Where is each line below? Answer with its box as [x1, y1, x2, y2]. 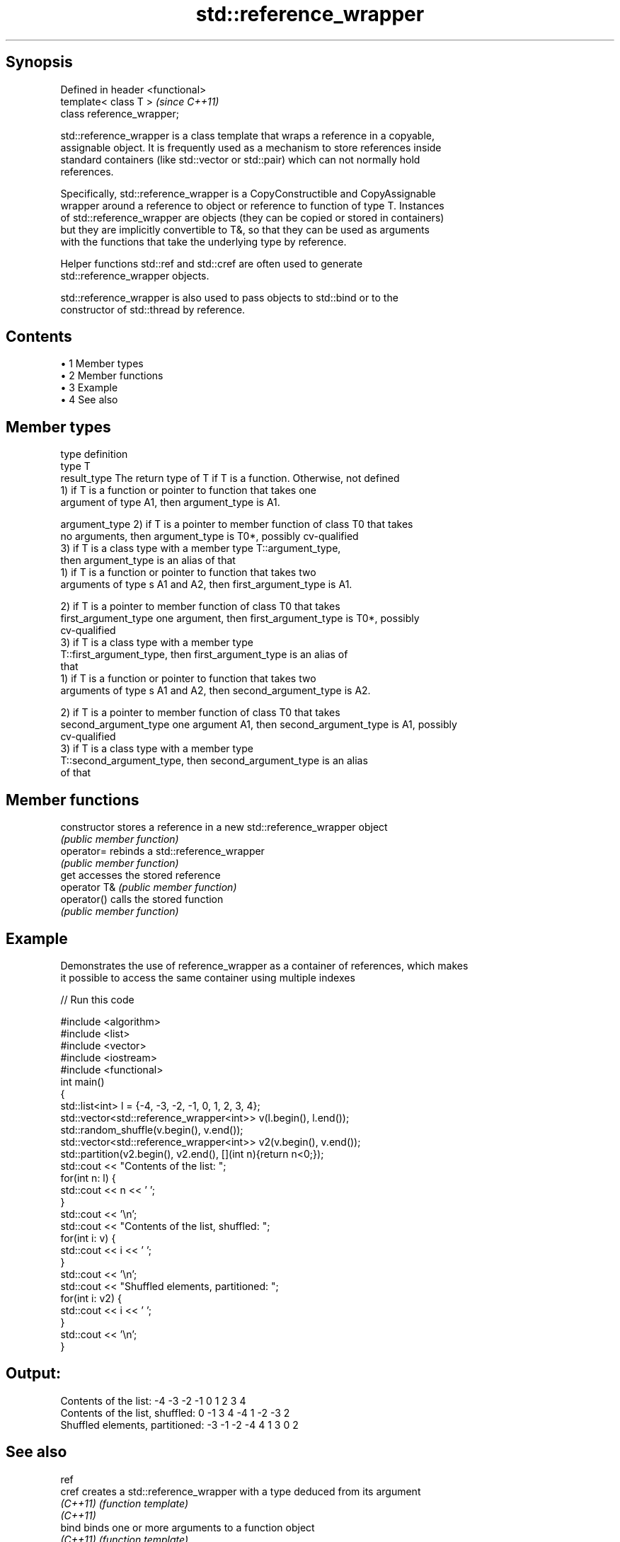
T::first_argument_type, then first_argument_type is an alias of [60, 648, 348, 661]
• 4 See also [60, 393, 118, 406]
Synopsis [6, 53, 73, 71]
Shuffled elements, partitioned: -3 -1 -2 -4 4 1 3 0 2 [60, 1418, 299, 1431]
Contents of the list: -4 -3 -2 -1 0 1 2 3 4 [60, 1394, 246, 1407]
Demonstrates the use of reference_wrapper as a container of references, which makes [60, 959, 469, 972]
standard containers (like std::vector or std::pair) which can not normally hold [60, 153, 420, 166]
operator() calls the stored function [60, 893, 224, 906]
